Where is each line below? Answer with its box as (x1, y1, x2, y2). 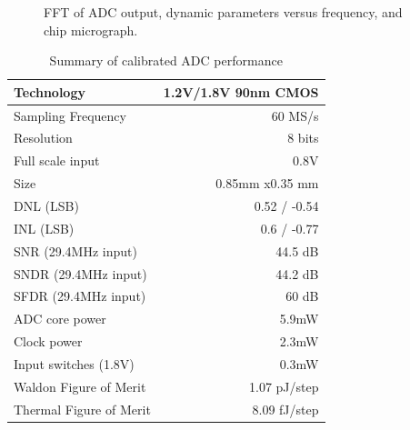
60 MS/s (271, 105, 319, 125)
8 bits (287, 128, 319, 147)
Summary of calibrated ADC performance (49, 51, 283, 70)
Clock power (14, 332, 83, 351)
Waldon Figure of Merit (14, 376, 146, 395)
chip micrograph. (44, 20, 138, 39)
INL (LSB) (14, 218, 75, 237)
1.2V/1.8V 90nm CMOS (163, 82, 319, 101)
